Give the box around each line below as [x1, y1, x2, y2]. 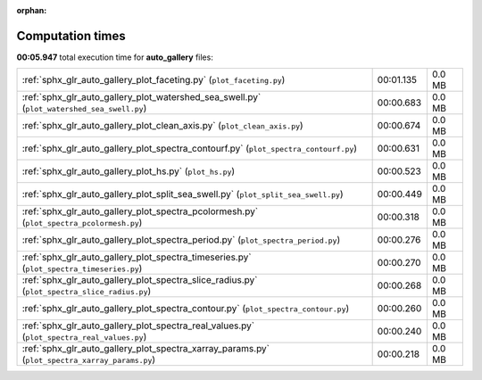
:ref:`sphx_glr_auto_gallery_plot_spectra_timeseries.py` [21, 251, 252, 263]
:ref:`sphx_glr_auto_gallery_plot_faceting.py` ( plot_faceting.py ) [21, 74, 286, 87]
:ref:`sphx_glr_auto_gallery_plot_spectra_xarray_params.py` [21, 343, 270, 355]
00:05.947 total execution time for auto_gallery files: [16, 52, 213, 62]
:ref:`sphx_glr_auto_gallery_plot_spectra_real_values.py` [21, 319, 254, 332]
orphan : [16, 5, 47, 15]
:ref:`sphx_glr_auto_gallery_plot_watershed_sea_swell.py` [21, 91, 262, 103]
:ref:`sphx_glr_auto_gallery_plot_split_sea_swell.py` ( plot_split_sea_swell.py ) [21, 188, 344, 201]
